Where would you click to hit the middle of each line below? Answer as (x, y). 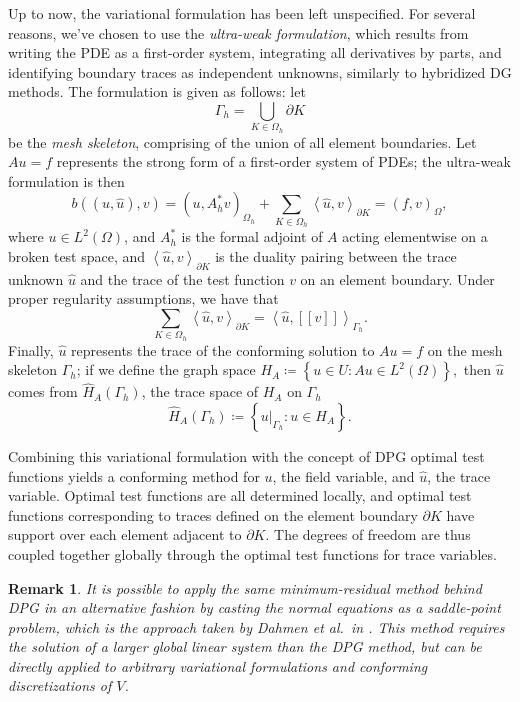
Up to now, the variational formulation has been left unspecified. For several (242, 13)
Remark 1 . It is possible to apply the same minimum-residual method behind (245, 587)
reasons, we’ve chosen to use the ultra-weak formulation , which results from (238, 32)
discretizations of (60, 685)
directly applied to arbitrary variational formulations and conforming (218, 665)
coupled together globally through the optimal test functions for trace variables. (252, 553)
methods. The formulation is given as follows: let (157, 91)
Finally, (31, 349)
